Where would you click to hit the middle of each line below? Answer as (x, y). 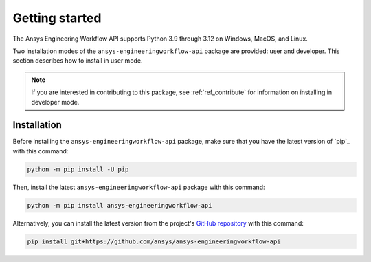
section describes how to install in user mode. (78, 61)
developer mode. (55, 102)
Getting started (57, 18)
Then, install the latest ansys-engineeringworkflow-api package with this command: (139, 187)
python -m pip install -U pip (78, 169)
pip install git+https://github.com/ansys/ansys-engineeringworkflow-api (154, 241)
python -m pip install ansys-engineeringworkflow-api (120, 205)
